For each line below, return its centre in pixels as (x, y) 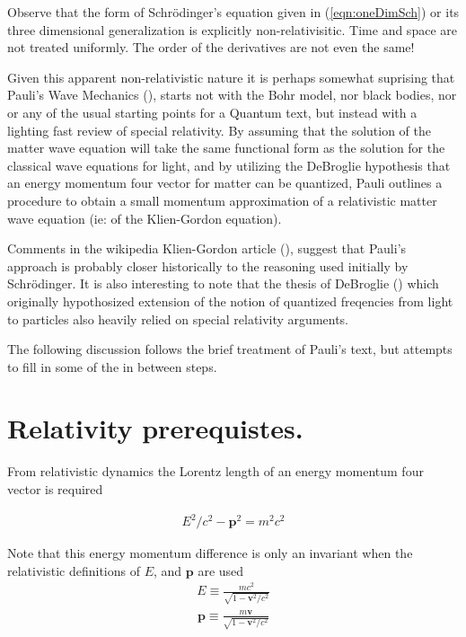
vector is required (55, 489)
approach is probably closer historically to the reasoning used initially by (208, 265)
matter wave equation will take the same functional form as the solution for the (226, 148)
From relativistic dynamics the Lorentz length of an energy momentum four (215, 471)
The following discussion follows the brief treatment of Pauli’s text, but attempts (230, 349)
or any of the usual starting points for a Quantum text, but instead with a (212, 112)
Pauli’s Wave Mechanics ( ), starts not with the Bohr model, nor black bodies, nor (232, 95)
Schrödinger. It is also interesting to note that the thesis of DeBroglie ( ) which (223, 283)
